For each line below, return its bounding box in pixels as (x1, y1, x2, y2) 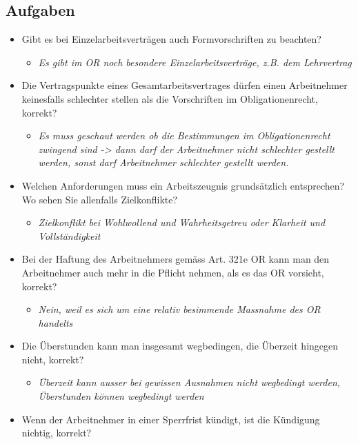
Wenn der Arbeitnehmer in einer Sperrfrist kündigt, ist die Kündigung (21, 412, 320, 426)
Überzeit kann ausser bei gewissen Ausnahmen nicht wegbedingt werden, (38, 375, 341, 390)
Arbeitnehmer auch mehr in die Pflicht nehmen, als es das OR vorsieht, (21, 265, 324, 279)
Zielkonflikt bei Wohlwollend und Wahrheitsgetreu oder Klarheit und (38, 215, 326, 230)
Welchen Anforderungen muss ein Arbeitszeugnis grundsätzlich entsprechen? (21, 178, 345, 192)
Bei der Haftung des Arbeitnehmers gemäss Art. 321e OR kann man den (21, 252, 330, 266)
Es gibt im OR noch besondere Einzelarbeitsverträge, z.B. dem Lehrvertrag (38, 54, 352, 69)
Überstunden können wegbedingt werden (38, 389, 204, 403)
